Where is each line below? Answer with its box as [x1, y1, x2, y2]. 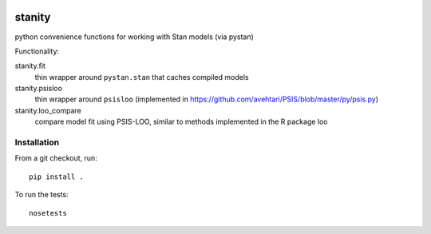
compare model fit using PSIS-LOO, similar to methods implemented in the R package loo [34, 117, 328, 127]
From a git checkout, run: [14, 153, 97, 163]
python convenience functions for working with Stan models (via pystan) [14, 32, 255, 42]
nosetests [29, 208, 67, 217]
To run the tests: [14, 190, 69, 200]
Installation [14, 137, 60, 148]
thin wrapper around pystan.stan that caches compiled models [34, 72, 249, 81]
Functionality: [14, 46, 60, 56]
